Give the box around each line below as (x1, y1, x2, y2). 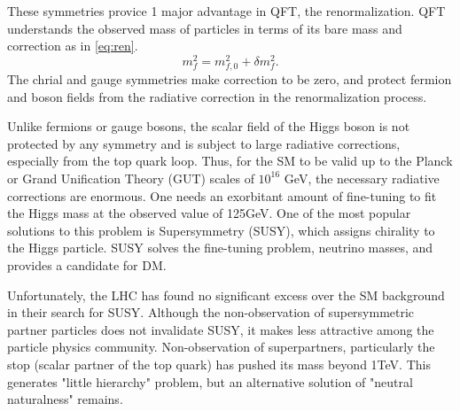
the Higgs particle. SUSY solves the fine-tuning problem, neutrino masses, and (7, 238, 433, 257)
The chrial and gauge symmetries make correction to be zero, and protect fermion (7, 70, 452, 89)
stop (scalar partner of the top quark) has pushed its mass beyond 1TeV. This (7, 354, 431, 373)
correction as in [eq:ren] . (7, 36, 138, 55)
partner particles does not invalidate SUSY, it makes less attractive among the (7, 320, 434, 338)
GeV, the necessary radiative (284, 168, 440, 187)
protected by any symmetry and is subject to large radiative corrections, (7, 134, 401, 152)
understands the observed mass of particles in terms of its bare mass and (7, 19, 402, 37)
